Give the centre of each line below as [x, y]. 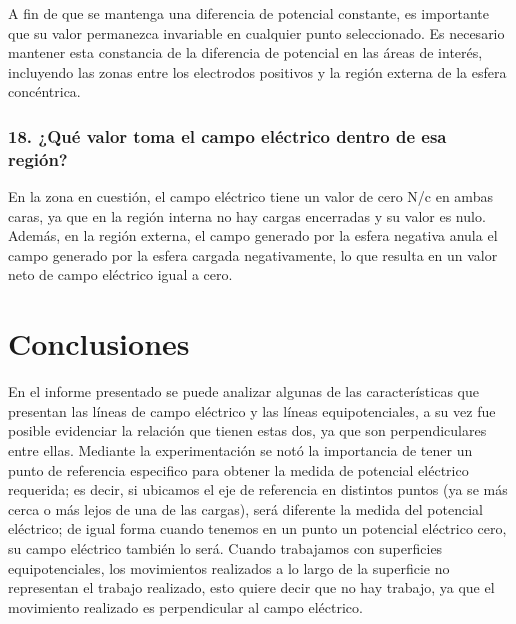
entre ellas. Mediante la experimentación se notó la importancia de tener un [240, 449]
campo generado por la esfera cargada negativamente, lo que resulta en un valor [253, 254]
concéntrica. [44, 91]
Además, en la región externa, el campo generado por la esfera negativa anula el [253, 235]
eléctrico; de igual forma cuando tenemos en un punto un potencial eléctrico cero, [257, 528]
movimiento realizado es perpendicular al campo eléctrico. [185, 606]
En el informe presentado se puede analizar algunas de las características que [243, 391]
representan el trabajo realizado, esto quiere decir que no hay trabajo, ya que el [251, 587]
